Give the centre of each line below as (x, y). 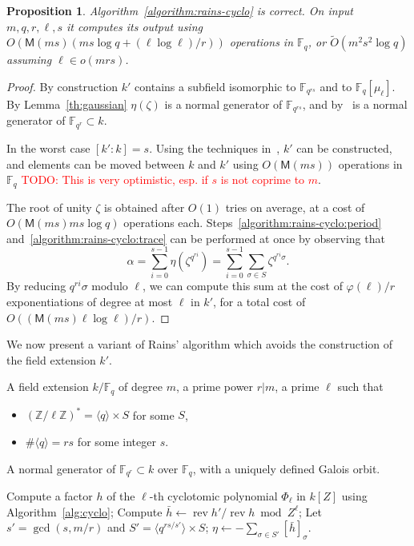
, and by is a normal (355, 104)
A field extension (48, 387)
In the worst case (48, 147)
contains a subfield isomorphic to (215, 86)
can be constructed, (344, 147)
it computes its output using (134, 26)
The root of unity (49, 207)
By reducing (36, 286)
